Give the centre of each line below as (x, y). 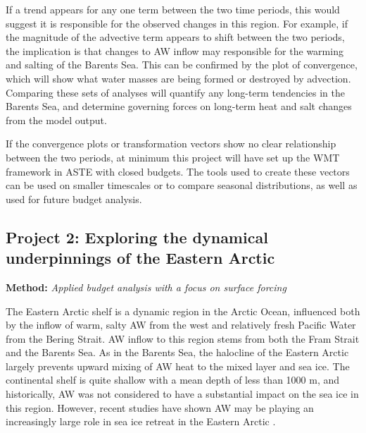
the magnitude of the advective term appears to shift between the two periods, (175, 37)
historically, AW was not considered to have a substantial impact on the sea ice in (182, 394)
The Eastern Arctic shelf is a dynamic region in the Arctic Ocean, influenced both (183, 311)
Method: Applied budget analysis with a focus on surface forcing (146, 287)
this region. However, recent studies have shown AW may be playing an (160, 407)
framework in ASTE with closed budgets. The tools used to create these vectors (178, 171)
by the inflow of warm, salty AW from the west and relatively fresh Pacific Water (181, 325)
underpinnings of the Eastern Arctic (140, 258)
